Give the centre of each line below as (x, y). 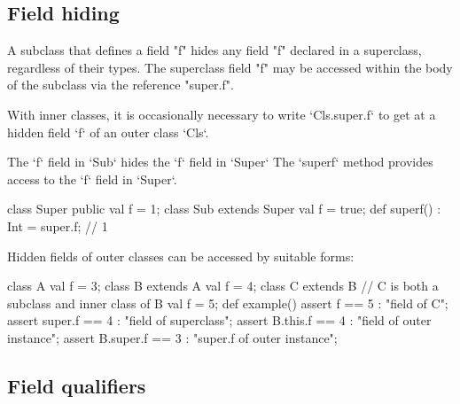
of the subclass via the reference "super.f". (121, 85)
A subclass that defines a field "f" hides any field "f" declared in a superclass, (214, 50)
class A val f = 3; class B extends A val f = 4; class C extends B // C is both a (223, 286)
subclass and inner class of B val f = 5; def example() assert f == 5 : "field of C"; (228, 303)
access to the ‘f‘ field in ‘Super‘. (92, 179)
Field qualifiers (77, 385)
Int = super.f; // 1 (58, 225)
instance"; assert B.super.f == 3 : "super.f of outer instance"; (172, 337)
